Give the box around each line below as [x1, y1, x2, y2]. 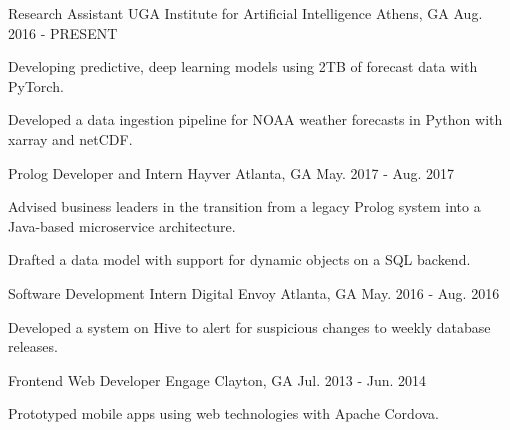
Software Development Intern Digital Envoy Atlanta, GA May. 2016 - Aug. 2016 [8, 282, 500, 303]
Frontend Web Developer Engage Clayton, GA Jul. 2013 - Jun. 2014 [8, 369, 427, 390]
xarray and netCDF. [8, 128, 133, 149]
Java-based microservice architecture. [8, 215, 236, 236]
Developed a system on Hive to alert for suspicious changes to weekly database [8, 316, 491, 337]
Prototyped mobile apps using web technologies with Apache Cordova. [8, 403, 440, 424]
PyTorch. [8, 75, 64, 96]
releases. [8, 336, 58, 357]
